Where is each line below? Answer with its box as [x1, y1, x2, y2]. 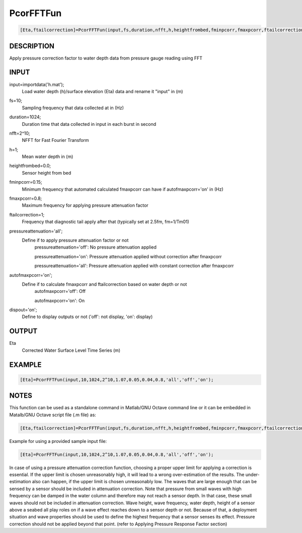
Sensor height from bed [22, 170, 71, 176]
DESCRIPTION [9, 42, 55, 50]
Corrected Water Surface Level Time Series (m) [22, 347, 121, 353]
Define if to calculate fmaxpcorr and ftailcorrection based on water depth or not [22, 281, 187, 287]
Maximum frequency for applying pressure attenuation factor [22, 202, 148, 208]
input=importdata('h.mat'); [9, 81, 64, 88]
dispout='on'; [9, 307, 37, 313]
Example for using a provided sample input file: [9, 438, 107, 444]
